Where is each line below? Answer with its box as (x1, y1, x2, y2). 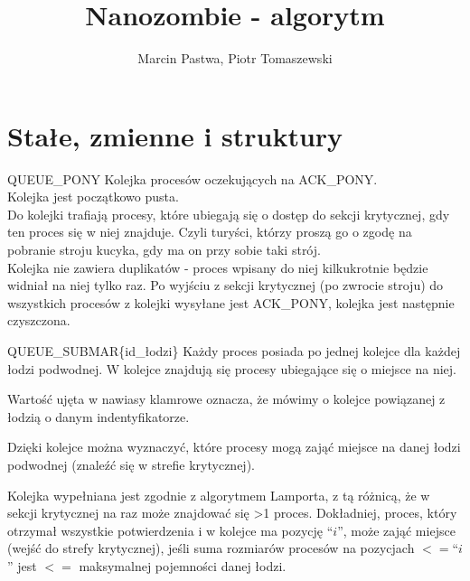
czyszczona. (7, 311, 70, 330)
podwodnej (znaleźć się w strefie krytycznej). (7, 454, 255, 473)
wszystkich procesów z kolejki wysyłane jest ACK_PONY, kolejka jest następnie (7, 293, 455, 312)
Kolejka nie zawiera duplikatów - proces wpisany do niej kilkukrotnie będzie (7, 258, 428, 276)
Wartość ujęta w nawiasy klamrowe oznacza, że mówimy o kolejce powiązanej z (7, 389, 446, 408)
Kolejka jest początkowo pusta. (7, 187, 179, 206)
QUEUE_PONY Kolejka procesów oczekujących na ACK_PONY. (7, 169, 378, 188)
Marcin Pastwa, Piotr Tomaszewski (137, 49, 333, 68)
